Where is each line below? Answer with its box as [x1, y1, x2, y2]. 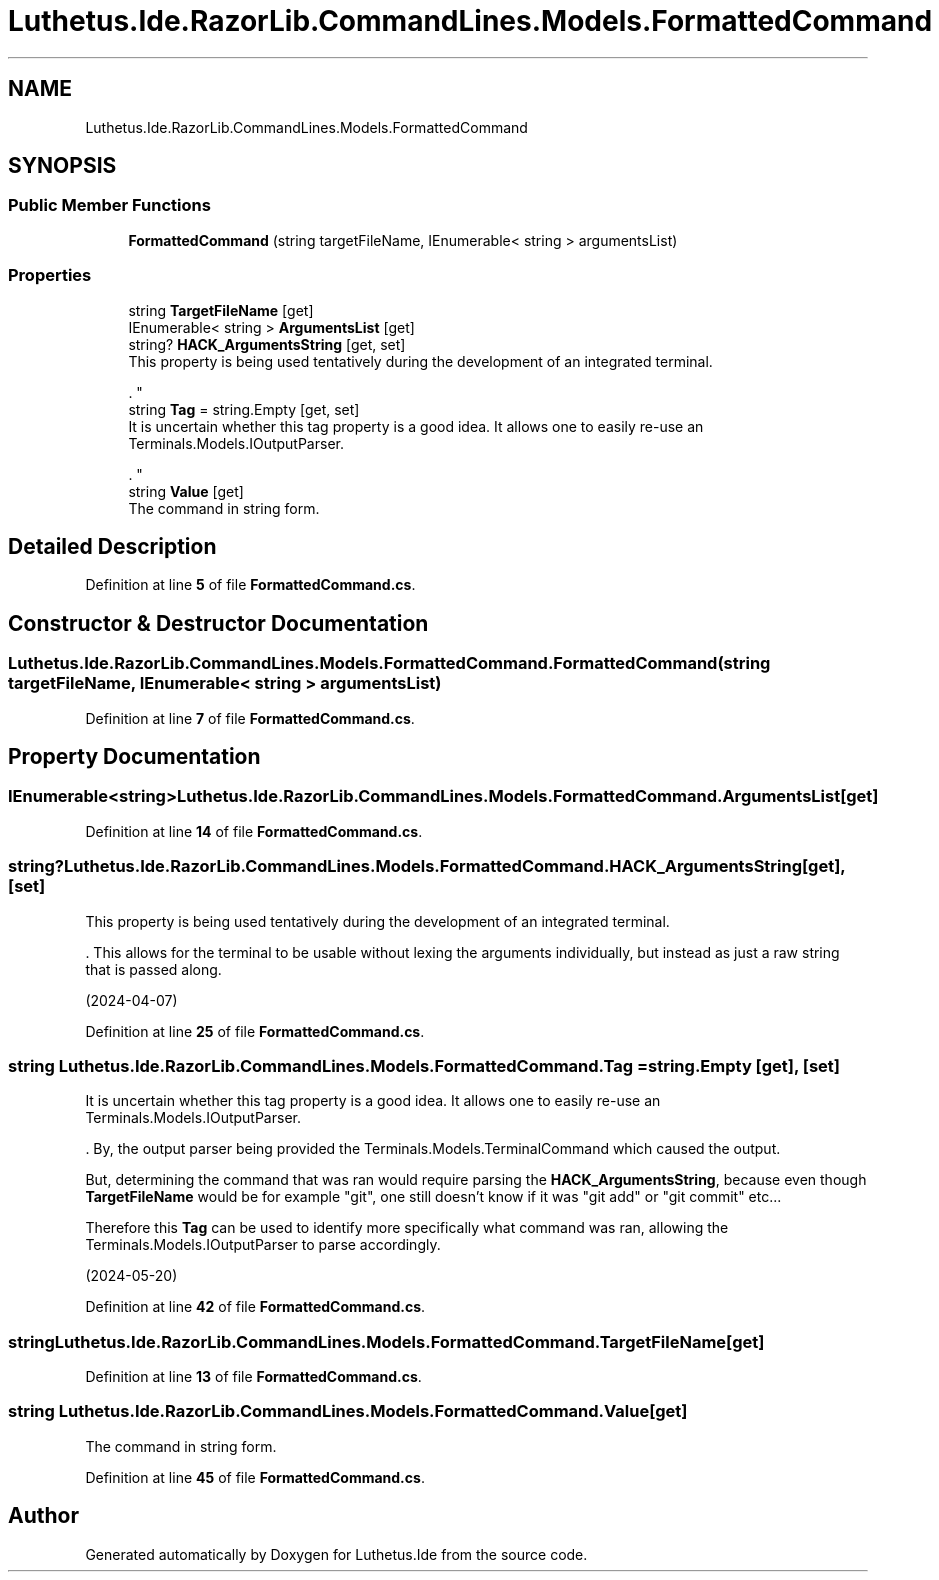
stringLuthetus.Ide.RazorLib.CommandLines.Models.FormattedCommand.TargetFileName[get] [8, 1331, 765, 1352]
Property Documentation [8, 744, 261, 770]
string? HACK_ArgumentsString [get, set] [128, 335, 406, 353]
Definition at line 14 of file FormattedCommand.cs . [85, 822, 423, 840]
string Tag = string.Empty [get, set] [128, 400, 360, 418]
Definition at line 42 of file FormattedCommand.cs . [85, 1298, 426, 1316]
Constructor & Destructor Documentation [8, 610, 429, 636]
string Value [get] [128, 482, 244, 500]
